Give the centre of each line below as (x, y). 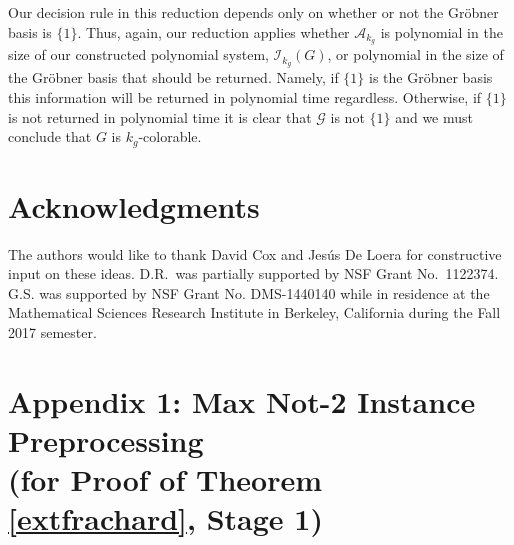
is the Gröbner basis (431, 77)
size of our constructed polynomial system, (138, 54)
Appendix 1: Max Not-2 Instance (242, 400)
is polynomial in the (441, 31)
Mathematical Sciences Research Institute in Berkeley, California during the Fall (254, 312)
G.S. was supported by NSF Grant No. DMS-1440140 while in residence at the (249, 292)
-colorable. (170, 136)
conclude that (50, 136)
